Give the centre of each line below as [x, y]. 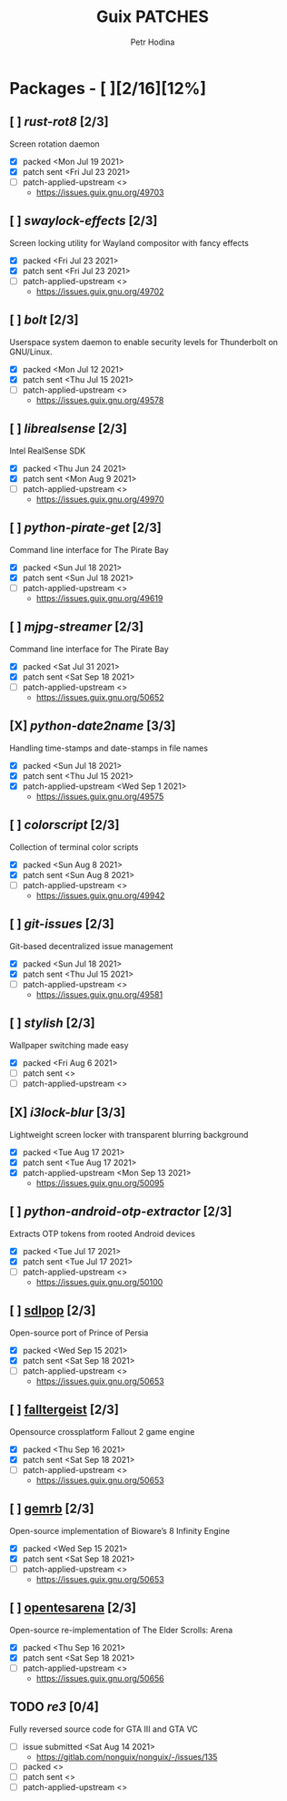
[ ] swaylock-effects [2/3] [84, 221]
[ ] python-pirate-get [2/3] [85, 528]
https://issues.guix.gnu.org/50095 [100, 1182]
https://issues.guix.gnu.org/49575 [100, 796]
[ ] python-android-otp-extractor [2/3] [121, 1212]
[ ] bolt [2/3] [44, 320]
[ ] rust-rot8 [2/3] [59, 122]
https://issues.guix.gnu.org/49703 [100, 192]
